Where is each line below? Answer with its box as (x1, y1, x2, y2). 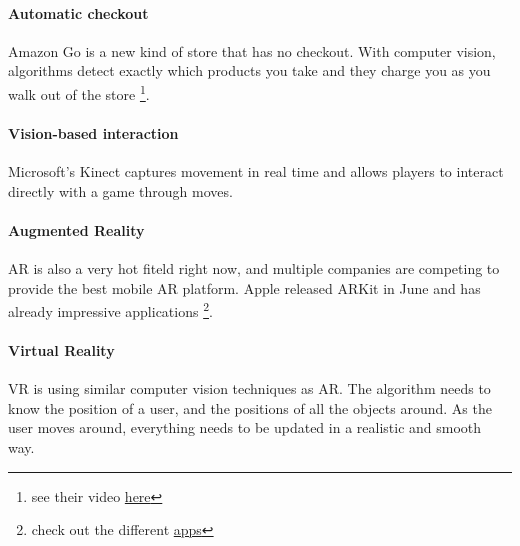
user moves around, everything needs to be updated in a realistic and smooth (8, 417, 482, 438)
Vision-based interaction (8, 122, 179, 143)
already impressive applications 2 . (8, 298, 213, 321)
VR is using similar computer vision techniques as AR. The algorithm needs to (8, 378, 491, 399)
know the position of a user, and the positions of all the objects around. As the (8, 397, 492, 418)
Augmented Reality (8, 219, 145, 240)
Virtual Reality (8, 340, 115, 361)
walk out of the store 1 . (8, 80, 150, 104)
